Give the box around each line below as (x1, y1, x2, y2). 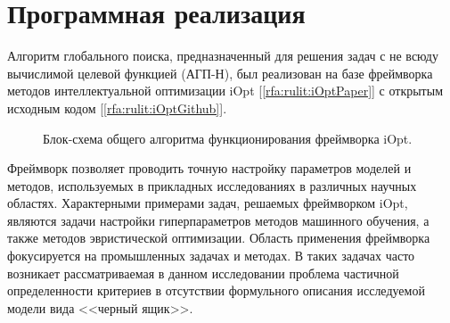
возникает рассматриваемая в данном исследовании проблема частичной (7, 263, 399, 282)
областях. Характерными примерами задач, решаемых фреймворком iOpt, (7, 194, 408, 212)
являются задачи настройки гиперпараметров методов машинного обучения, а (7, 211, 430, 229)
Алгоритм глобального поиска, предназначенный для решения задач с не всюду (7, 46, 438, 65)
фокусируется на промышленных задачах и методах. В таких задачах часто (7, 246, 415, 265)
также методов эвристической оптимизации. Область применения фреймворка (7, 228, 430, 247)
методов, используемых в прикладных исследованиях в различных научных (7, 176, 417, 195)
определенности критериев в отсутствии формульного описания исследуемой (7, 281, 425, 300)
